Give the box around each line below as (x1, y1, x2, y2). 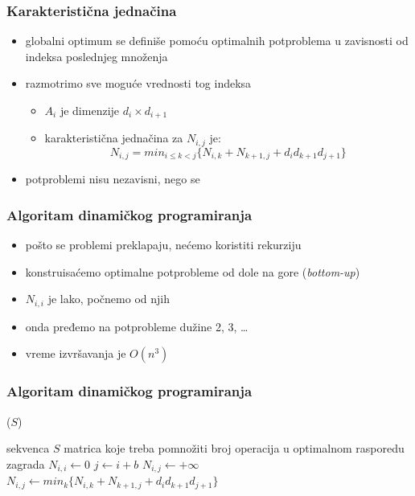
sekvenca (6, 440, 50, 457)
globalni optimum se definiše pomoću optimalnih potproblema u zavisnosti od (25, 32, 409, 49)
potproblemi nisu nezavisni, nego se (25, 170, 200, 187)
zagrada (6, 455, 45, 472)
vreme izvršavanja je (25, 345, 126, 362)
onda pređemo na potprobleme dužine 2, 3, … (25, 318, 249, 334)
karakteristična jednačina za (44, 129, 183, 146)
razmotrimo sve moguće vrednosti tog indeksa (25, 75, 252, 92)
